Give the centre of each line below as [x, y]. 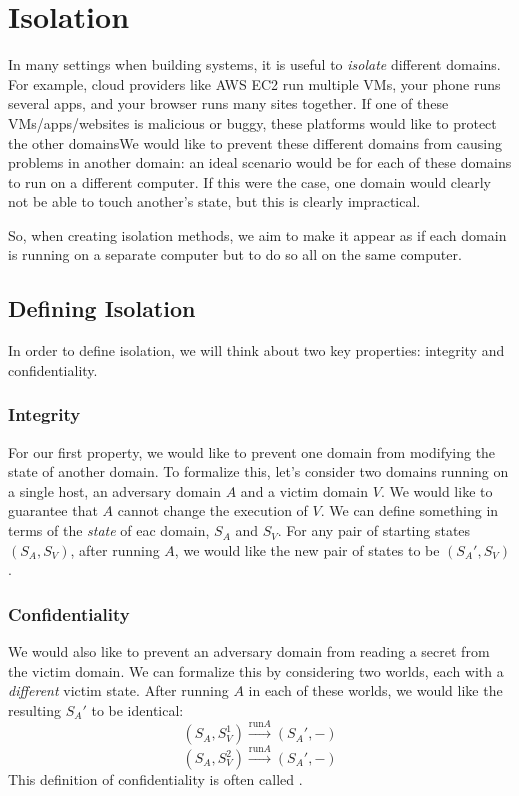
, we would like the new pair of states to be [307, 549]
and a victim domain [304, 490]
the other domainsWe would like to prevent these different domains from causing [255, 142]
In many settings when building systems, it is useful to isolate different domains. [254, 64]
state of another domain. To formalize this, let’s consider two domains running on [258, 471]
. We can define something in [409, 510]
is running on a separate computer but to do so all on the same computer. [235, 254]
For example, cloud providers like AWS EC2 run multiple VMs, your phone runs [254, 83]
